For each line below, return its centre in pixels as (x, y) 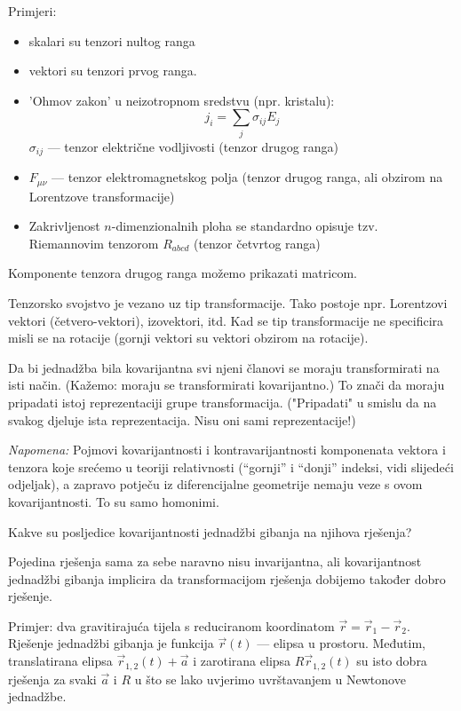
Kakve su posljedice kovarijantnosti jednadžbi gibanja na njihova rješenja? (210, 531)
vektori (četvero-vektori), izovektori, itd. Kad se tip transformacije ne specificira (226, 320)
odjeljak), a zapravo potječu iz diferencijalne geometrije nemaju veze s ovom (215, 484)
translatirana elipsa (60, 661)
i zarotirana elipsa (242, 661)
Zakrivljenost (64, 226)
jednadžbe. (37, 696)
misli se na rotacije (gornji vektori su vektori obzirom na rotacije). (188, 338)
